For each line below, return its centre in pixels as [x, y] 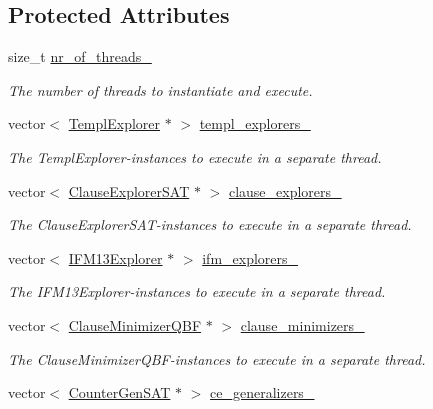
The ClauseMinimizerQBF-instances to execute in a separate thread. [217, 358]
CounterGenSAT [119, 392]
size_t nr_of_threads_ [80, 56]
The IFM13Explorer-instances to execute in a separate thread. [197, 291]
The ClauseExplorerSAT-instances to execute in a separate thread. [210, 224]
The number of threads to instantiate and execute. [160, 89]
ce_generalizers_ [262, 392]
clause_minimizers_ [302, 324]
